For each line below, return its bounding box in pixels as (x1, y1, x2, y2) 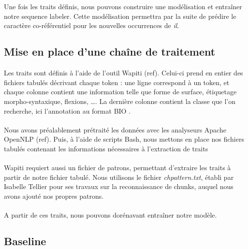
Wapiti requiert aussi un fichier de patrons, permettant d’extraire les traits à (4, 162, 231, 173)
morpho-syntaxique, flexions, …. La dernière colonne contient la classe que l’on (4, 96, 235, 106)
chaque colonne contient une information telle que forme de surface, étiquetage (4, 87, 237, 97)
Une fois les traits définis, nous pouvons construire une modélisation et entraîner (4, 1, 242, 11)
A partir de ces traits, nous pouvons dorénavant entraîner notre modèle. (4, 210, 217, 220)
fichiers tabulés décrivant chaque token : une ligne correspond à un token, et (4, 77, 230, 87)
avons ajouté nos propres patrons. (4, 190, 104, 201)
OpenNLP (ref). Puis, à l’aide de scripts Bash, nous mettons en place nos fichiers (4, 134, 244, 144)
